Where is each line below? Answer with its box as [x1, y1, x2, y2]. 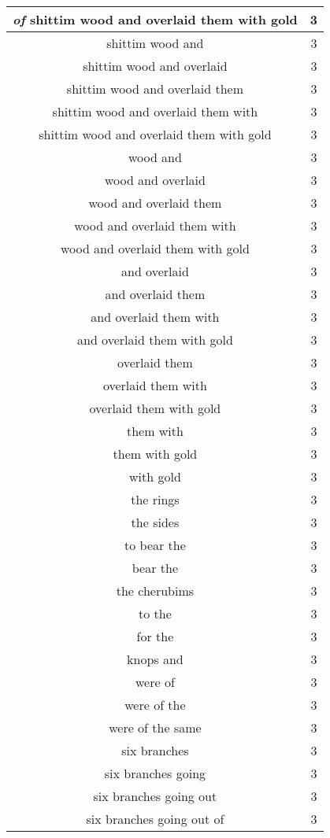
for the [136, 627, 174, 645]
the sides [131, 513, 180, 531]
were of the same [109, 718, 202, 736]
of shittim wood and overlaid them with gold [13, 10, 298, 28]
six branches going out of [86, 810, 224, 828]
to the [139, 604, 172, 622]
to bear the [124, 536, 186, 554]
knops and [127, 650, 184, 668]
